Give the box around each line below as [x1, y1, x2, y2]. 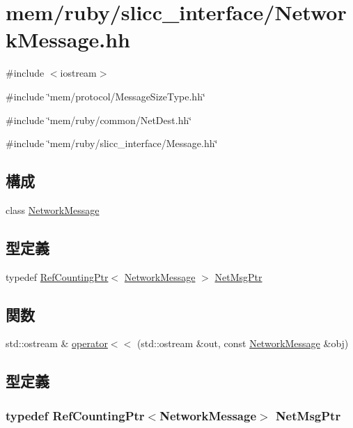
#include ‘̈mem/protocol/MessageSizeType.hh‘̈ [6, 89, 205, 103]
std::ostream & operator [6, 336, 108, 351]
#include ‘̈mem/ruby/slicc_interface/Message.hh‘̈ [6, 136, 218, 151]
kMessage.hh [6, 25, 130, 54]
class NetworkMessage [6, 202, 100, 217]
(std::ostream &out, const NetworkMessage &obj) [136, 336, 349, 351]
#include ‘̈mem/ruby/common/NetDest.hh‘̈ [6, 112, 192, 127]
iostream [60, 66, 97, 80]
